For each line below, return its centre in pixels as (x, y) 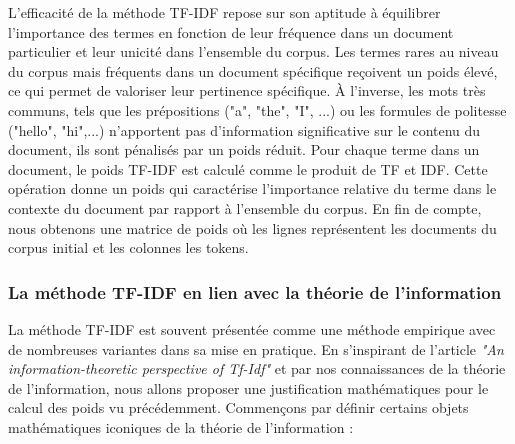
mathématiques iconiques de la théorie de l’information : (181, 426)
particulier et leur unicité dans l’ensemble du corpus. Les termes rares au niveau (253, 51)
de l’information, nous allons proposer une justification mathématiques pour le (248, 387)
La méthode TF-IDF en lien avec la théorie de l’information (255, 291)
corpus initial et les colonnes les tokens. (128, 247)
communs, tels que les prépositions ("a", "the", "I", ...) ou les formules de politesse (257, 109)
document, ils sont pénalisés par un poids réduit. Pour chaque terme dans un (244, 149)
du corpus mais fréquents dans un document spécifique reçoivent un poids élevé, (253, 70)
